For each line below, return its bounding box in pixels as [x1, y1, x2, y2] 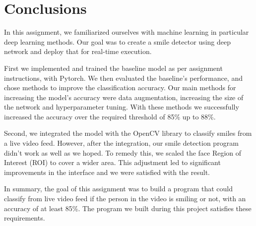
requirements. [4, 213, 45, 223]
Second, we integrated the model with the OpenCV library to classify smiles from [4, 128, 252, 138]
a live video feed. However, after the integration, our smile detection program [4, 138, 239, 148]
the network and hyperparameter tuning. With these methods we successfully [4, 102, 239, 112]
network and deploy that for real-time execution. [4, 46, 152, 56]
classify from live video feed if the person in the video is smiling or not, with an [4, 193, 246, 204]
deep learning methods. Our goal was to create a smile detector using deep [4, 36, 231, 47]
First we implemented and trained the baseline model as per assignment [4, 62, 223, 73]
